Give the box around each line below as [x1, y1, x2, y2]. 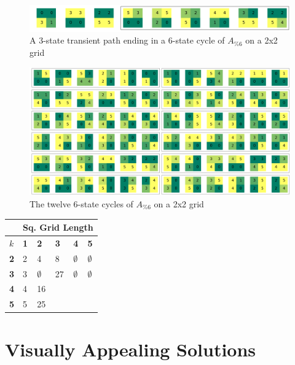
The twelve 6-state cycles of [29, 197, 133, 210]
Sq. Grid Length [23, 221, 93, 234]
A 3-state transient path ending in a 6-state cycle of [29, 34, 225, 47]
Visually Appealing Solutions [5, 336, 256, 361]
